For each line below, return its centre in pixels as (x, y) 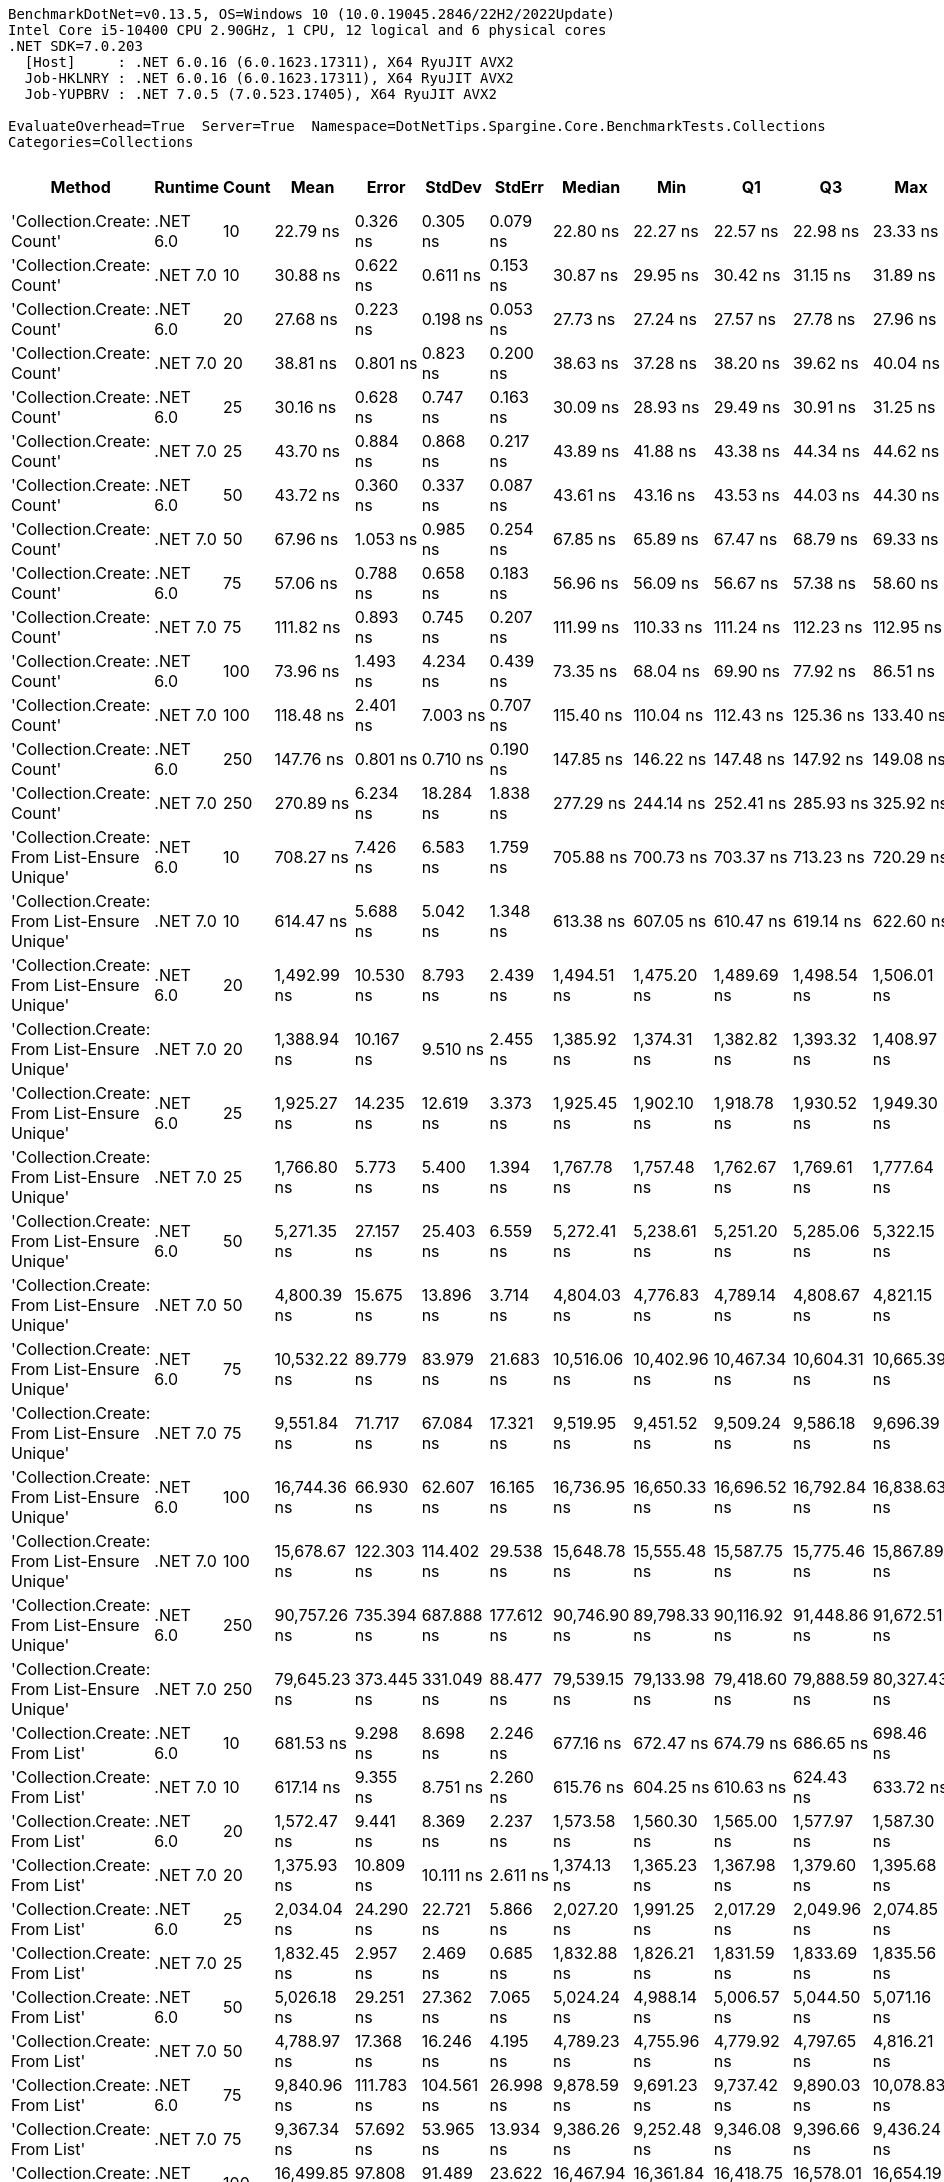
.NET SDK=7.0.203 (75, 46)
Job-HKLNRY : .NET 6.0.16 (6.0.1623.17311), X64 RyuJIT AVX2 (269, 78)
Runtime (187, 187)
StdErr (519, 187)
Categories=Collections (101, 142)
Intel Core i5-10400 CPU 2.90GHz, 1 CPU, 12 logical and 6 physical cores (307, 30)
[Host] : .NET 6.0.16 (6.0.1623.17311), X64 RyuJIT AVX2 (269, 62)
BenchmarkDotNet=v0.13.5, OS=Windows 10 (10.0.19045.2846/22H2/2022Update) (311, 14)
